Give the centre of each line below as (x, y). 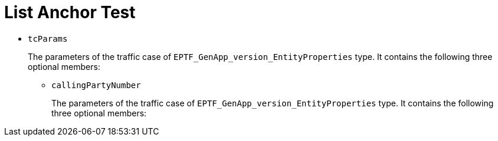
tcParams (48, 38)
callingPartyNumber (96, 85)
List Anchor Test (70, 12)
